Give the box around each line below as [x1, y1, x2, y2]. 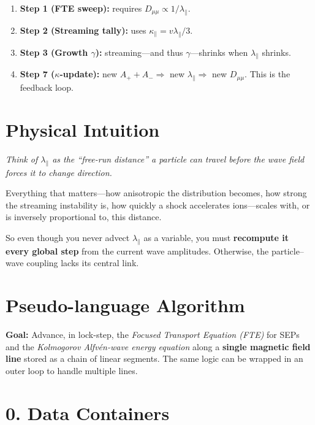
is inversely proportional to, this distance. [6, 210, 162, 223]
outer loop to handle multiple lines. [6, 364, 138, 377]
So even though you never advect [6, 231, 130, 244]
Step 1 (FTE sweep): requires [20, 2, 142, 14]
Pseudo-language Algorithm [6, 293, 245, 318]
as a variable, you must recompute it [143, 231, 289, 244]
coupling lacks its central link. [26, 256, 139, 269]
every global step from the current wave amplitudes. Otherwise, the [6, 244, 269, 257]
